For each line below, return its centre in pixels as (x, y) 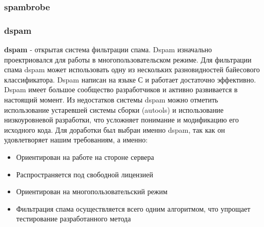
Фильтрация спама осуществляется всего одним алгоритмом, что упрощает (133, 208)
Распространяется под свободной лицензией (85, 174)
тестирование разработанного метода (74, 219)
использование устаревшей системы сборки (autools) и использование (114, 109)
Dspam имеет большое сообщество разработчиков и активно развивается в (121, 89)
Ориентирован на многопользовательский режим (92, 191)
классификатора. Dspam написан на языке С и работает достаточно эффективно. (130, 79)
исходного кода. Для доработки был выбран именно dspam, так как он (115, 129)
